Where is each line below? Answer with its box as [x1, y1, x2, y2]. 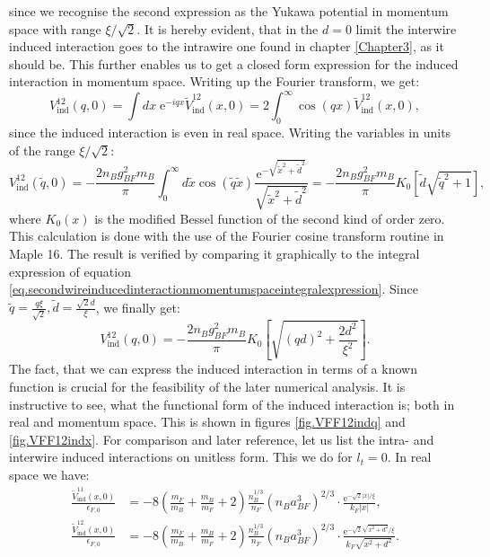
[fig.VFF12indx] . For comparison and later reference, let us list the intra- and [9, 429, 434, 448]
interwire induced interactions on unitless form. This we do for [9, 447, 353, 466]
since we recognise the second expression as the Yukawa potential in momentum [9, 2, 449, 20]
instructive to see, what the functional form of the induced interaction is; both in [9, 394, 455, 413]
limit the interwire [355, 19, 457, 38]
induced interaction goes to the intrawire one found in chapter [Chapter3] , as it [9, 37, 444, 56]
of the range [9, 140, 75, 159]
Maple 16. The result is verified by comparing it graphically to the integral [9, 243, 420, 262]
